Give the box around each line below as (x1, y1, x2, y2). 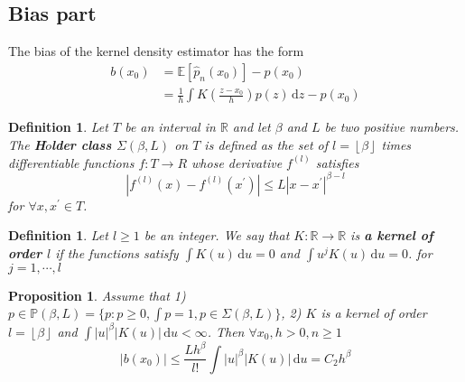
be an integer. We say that (144, 226, 290, 245)
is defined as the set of (204, 135, 329, 154)
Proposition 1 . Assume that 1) (8, 285, 186, 304)
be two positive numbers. (324, 117, 460, 136)
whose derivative (191, 153, 283, 172)
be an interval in (125, 117, 216, 136)
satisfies (315, 153, 359, 172)
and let (232, 117, 271, 136)
